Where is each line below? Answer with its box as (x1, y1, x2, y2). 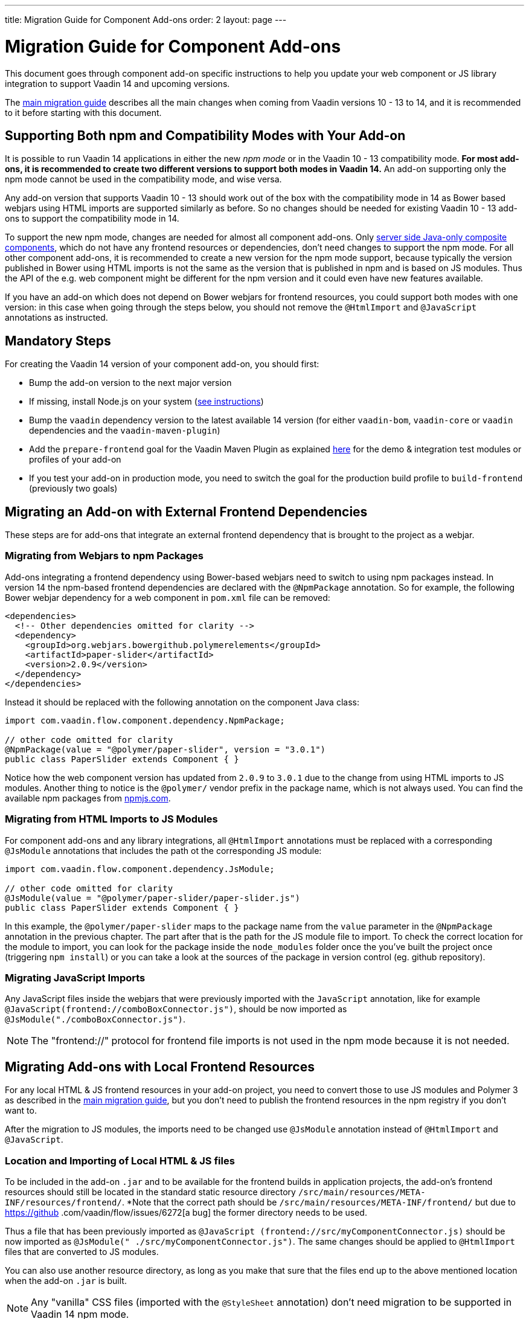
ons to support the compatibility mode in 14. (5, 213, 179, 224)
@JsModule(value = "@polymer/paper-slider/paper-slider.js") (5, 893, 300, 903)
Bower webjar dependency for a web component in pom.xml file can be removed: (5, 592, 330, 603)
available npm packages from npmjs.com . (5, 792, 171, 803)
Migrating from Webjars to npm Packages (5, 550, 204, 562)
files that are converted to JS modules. (5, 1246, 159, 1257)
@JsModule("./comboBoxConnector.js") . (5, 1014, 186, 1025)
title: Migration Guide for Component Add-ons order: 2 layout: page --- (5, 14, 287, 25)
